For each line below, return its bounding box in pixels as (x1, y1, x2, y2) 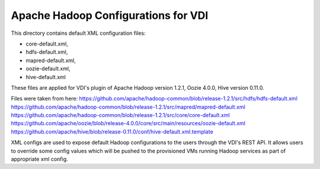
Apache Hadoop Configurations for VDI (11, 9, 209, 22)
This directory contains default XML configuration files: (11, 30, 146, 37)
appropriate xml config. (11, 155, 68, 162)
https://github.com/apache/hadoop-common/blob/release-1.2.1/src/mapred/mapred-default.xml (11, 103, 245, 110)
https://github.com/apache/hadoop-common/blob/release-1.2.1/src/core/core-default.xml (11, 112, 231, 119)
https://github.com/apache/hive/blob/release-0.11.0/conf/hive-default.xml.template (11, 128, 213, 135)
